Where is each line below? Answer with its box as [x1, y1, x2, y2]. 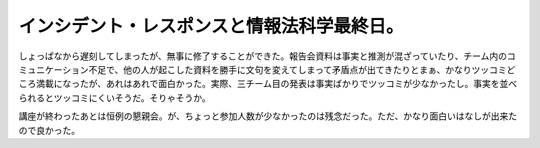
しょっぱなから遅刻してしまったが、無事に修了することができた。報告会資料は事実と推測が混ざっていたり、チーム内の [18, 50, 508, 62]
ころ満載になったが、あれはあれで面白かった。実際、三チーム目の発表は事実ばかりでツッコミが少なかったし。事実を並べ [18, 78, 518, 90]
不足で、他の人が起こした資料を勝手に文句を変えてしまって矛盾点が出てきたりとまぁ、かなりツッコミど [88, 63, 516, 75]
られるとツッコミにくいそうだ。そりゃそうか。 [18, 91, 212, 104]
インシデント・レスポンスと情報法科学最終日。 [18, 15, 404, 37]
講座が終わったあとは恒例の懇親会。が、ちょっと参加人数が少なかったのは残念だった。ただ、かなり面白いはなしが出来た [18, 110, 518, 122]
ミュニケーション [18, 63, 89, 75]
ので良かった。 [18, 124, 80, 136]
